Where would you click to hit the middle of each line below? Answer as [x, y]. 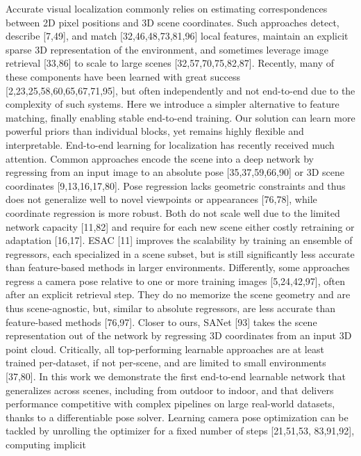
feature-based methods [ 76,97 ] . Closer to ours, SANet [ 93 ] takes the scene [161, 321]
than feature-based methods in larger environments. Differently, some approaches [178, 267]
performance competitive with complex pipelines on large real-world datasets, [170, 404]
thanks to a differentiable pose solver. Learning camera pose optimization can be [177, 417]
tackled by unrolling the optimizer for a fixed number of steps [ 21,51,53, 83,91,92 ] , [180, 431]
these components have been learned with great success [123, 76]
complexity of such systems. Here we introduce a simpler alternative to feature [173, 104]
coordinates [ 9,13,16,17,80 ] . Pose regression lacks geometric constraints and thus [176, 185]
